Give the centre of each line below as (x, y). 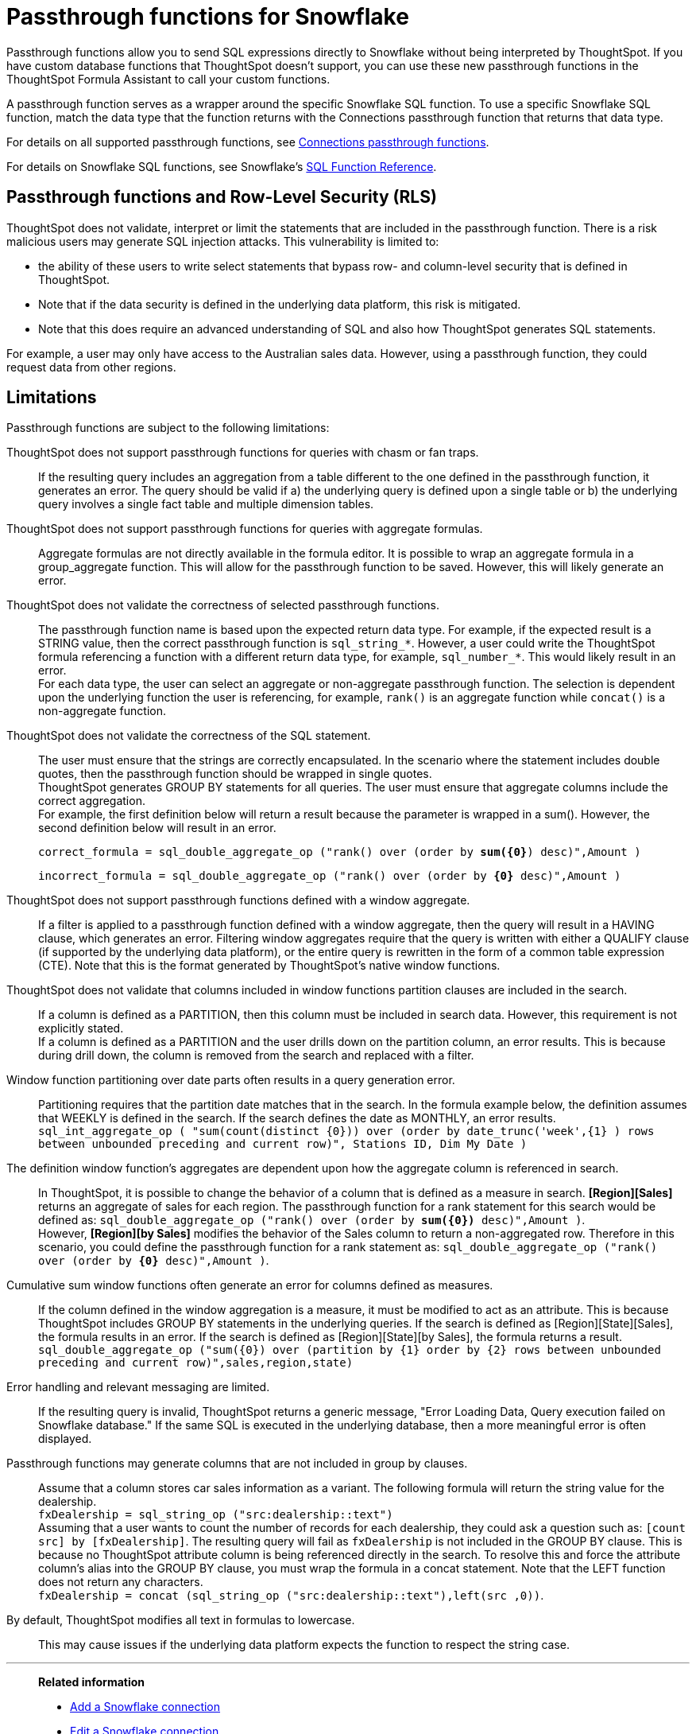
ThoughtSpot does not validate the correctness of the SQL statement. (189, 736)
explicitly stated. (81, 1028)
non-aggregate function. (102, 711)
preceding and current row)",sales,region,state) (196, 1363)
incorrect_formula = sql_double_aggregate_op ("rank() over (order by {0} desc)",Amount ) (330, 876)
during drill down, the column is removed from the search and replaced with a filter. (256, 1056)
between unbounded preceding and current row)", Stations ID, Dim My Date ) (283, 1144)
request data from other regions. (91, 367)
